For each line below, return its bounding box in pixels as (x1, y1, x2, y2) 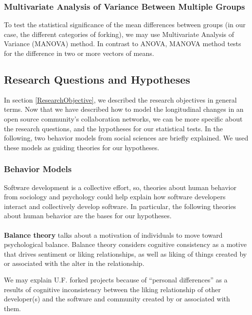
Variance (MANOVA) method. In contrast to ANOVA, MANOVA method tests (4, 38, 241, 49)
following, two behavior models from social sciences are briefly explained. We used (4, 133, 249, 143)
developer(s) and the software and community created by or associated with (4, 294, 230, 304)
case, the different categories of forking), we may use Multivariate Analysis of (4, 29, 234, 39)
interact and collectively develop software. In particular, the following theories (4, 201, 236, 211)
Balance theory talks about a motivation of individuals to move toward (4, 229, 223, 240)
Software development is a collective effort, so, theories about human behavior (4, 182, 236, 192)
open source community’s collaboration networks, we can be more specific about (4, 113, 243, 123)
